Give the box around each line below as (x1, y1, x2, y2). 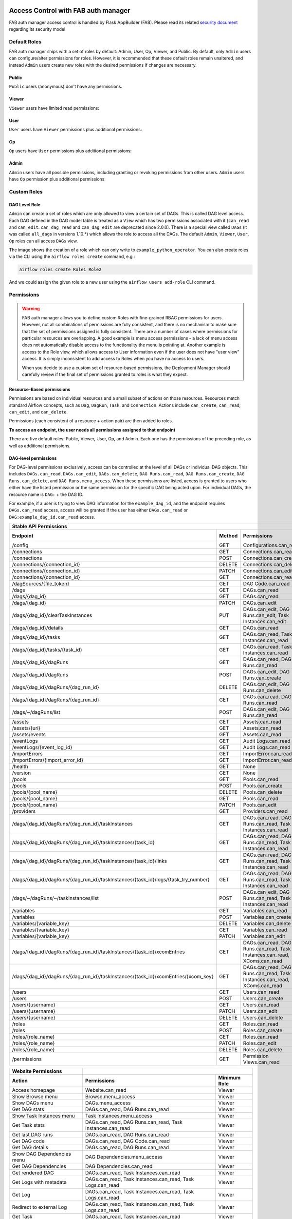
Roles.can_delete (243, 1046, 282, 1053)
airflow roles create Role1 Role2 (19, 267, 102, 273)
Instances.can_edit (243, 618, 287, 625)
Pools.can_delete (243, 789, 282, 796)
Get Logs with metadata (12, 1179, 67, 1186)
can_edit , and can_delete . (9, 409, 68, 415)
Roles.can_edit (243, 1040, 277, 1047)
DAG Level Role (9, 201, 41, 207)
